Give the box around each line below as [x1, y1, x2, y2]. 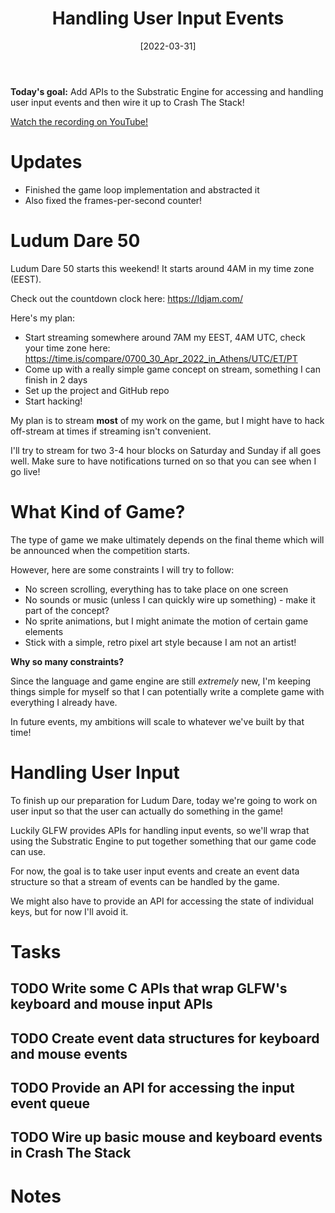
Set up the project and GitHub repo [24, 384, 170, 396]
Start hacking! [24, 395, 83, 407]
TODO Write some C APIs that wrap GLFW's [10, 980, 288, 997]
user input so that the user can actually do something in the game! [10, 805, 284, 817]
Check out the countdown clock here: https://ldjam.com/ [10, 292, 243, 304]
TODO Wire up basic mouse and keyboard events [10, 1129, 323, 1146]
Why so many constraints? [10, 655, 124, 667]
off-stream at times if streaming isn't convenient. [10, 425, 212, 437]
